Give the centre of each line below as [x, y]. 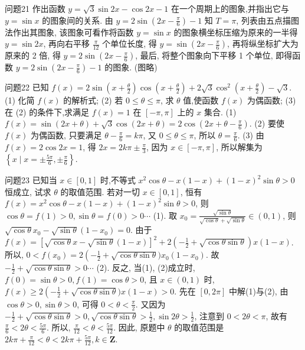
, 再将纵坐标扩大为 [263, 43]
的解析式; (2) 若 [93, 100]
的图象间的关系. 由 [78, 20]
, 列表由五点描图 [268, 20]
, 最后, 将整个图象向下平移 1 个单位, [204, 55]
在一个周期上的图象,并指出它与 [230, 8]
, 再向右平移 [67, 43]
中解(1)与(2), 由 [259, 291]
